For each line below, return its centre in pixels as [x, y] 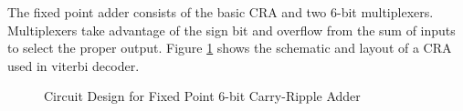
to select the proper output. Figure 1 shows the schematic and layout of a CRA [230, 48]
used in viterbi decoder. [74, 65]
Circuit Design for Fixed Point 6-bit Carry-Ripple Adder [202, 96]
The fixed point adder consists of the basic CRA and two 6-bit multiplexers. [221, 12]
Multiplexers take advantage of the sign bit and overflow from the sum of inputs [231, 30]
